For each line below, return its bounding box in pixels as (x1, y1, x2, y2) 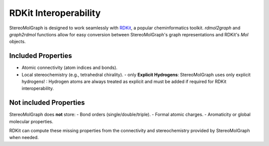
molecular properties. (9, 118, 53, 124)
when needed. (9, 135, 39, 141)
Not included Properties (9, 98, 85, 107)
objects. (9, 39, 26, 45)
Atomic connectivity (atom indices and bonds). (21, 65, 118, 71)
